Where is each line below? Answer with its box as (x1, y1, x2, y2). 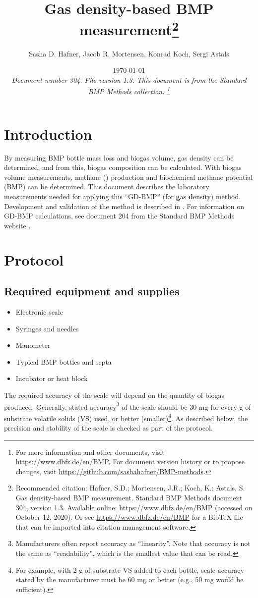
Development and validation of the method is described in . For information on (4, 201, 245, 211)
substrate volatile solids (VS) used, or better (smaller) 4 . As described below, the (4, 411, 248, 423)
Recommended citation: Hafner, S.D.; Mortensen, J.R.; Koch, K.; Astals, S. (15, 483, 245, 493)
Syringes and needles (15, 323, 79, 333)
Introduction (4, 123, 92, 144)
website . (4, 220, 31, 230)
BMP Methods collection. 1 (88, 85, 170, 97)
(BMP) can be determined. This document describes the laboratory (4, 181, 209, 192)
